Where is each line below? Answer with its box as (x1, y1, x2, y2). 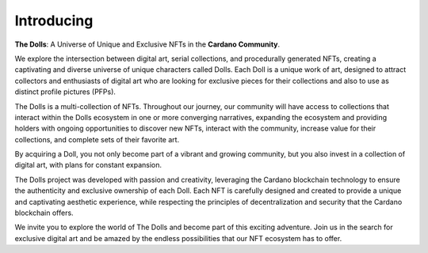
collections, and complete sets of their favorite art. (14, 134, 180, 144)
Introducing (14, 12, 94, 29)
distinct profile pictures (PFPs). (14, 87, 117, 96)
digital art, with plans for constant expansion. (14, 160, 162, 170)
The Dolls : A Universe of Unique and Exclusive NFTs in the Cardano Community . (14, 40, 281, 49)
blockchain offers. (14, 208, 75, 217)
